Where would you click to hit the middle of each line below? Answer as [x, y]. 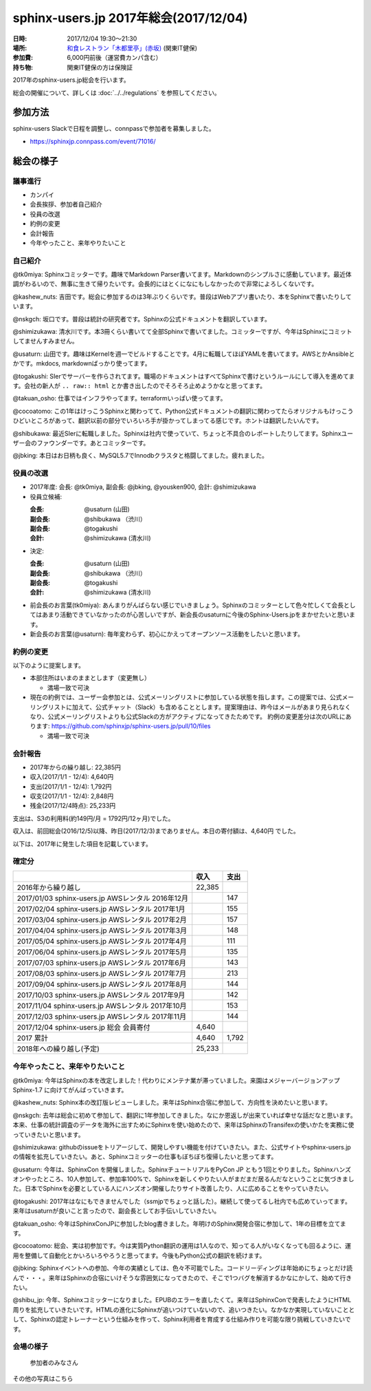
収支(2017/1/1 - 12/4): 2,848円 [71, 796]
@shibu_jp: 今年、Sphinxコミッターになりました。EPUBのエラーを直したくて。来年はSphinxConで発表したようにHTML [182, 1300]
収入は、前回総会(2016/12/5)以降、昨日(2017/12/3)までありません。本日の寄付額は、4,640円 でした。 [156, 831]
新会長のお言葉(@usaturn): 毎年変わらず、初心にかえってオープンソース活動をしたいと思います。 [167, 634]
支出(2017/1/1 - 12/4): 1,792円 [71, 786]
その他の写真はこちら [43, 1378]
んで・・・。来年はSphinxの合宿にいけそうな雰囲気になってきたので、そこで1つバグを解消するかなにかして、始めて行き [182, 1277]
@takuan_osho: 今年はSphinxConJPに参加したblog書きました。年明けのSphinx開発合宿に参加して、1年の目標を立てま [179, 1223]
